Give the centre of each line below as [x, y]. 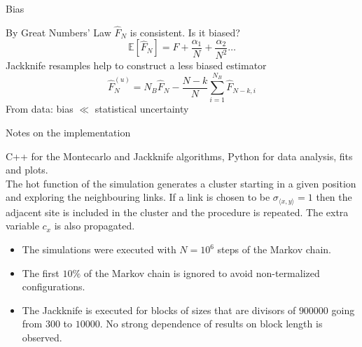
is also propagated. [95, 226]
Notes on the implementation [68, 133]
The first [41, 272]
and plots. [27, 170]
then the [334, 197]
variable [22, 226]
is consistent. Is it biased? [185, 32]
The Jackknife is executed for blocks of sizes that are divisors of [159, 310]
